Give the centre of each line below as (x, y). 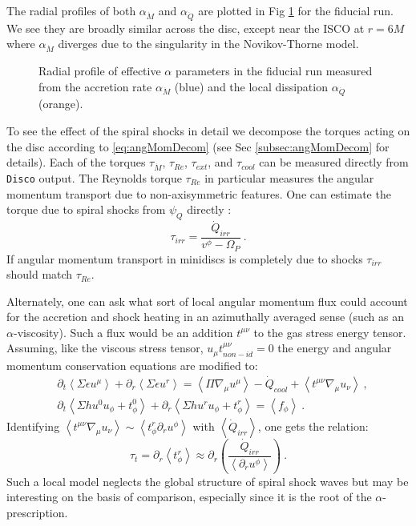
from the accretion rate (95, 86)
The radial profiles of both (71, 10)
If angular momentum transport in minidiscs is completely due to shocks (185, 258)
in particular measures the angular (289, 177)
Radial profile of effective (100, 71)
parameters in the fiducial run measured (274, 71)
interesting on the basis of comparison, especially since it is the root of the (189, 497)
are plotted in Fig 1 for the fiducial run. (296, 10)
